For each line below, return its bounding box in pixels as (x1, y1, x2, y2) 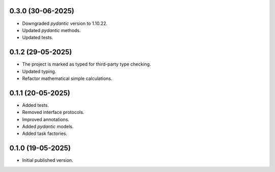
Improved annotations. (22, 116, 70, 122)
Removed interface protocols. (22, 109, 85, 116)
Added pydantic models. (22, 124, 74, 130)
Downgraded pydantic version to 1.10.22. (22, 20, 108, 26)
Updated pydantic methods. (22, 27, 81, 33)
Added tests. (22, 102, 49, 108)
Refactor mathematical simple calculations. (22, 75, 113, 81)
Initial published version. (22, 157, 73, 163)
